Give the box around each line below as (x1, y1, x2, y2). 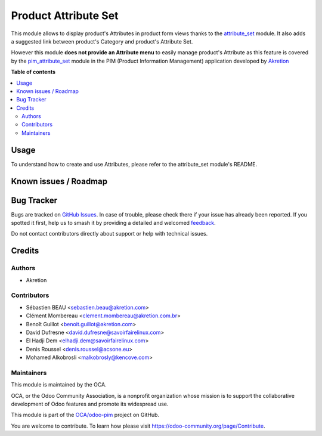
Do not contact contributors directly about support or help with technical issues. (11, 230, 208, 237)
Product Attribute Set (11, 9, 119, 22)
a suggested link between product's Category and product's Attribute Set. (11, 38, 193, 45)
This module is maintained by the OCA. (11, 381, 107, 388)
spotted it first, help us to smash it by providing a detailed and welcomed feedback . (11, 219, 216, 227)
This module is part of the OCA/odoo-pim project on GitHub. (11, 412, 160, 419)
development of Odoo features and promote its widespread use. (11, 400, 169, 408)
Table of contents (11, 69, 56, 76)
